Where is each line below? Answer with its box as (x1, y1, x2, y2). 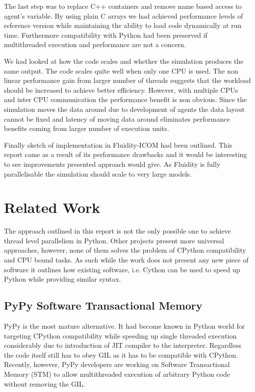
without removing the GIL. (4, 378, 85, 389)
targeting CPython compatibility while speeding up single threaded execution (4, 330, 237, 340)
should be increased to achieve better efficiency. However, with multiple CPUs (4, 84, 238, 95)
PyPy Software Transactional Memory (4, 298, 203, 313)
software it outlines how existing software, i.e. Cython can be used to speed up (4, 264, 240, 274)
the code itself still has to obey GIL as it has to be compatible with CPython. (4, 349, 238, 360)
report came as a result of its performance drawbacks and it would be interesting (4, 149, 247, 159)
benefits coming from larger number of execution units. (4, 123, 169, 133)
